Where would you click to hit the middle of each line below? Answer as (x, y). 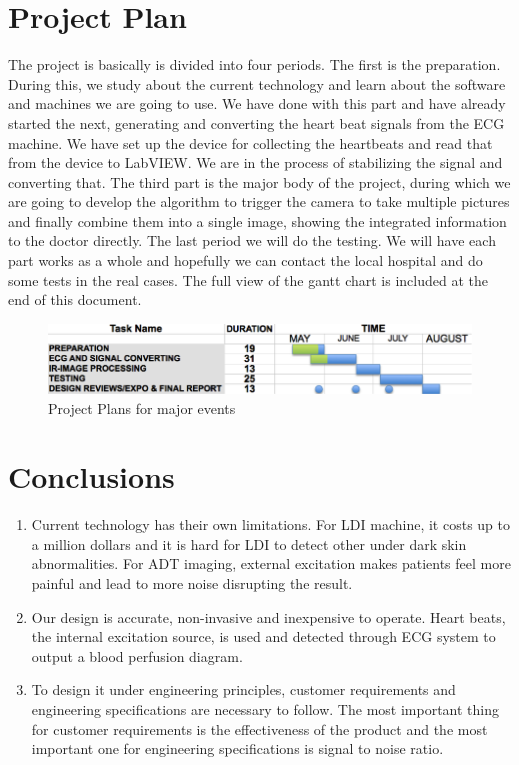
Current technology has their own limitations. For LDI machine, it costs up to (271, 524)
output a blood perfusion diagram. (137, 655)
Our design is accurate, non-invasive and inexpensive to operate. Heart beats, (268, 616)
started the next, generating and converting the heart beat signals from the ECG (256, 122)
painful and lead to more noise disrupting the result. (192, 583)
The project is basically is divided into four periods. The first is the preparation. (254, 64)
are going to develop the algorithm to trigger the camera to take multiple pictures (259, 201)
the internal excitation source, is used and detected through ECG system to (263, 636)
